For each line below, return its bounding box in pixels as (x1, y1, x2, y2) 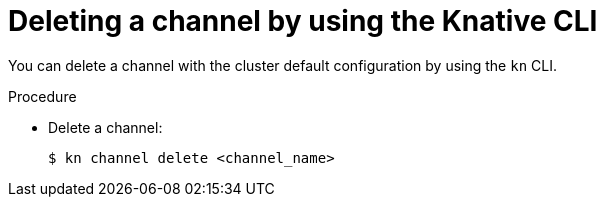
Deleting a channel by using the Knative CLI (8, 4, 598, 38)
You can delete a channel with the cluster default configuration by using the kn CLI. (8, 56, 557, 74)
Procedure (8, 87, 77, 105)
